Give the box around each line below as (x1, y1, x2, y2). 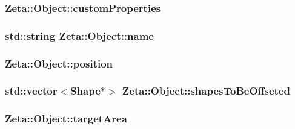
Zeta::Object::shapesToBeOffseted (122, 83, 290, 98)
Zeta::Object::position (5, 55, 113, 71)
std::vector (5, 83, 58, 98)
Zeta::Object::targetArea (5, 111, 127, 126)
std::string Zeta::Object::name (5, 28, 154, 43)
